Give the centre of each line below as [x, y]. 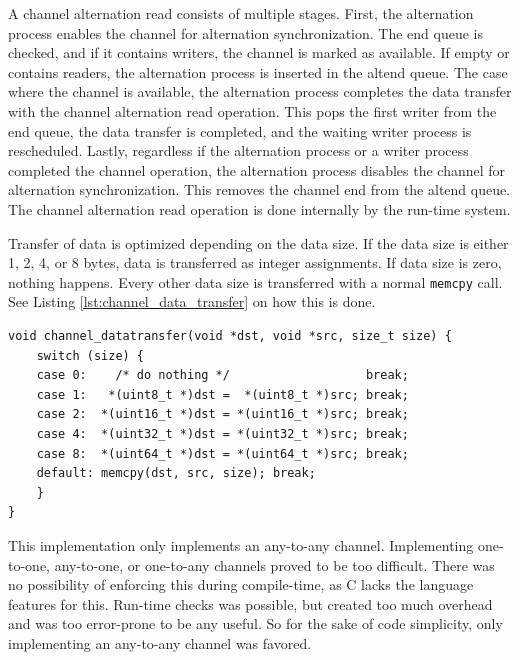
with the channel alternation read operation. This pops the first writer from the [252, 110]
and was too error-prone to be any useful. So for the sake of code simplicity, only [255, 623]
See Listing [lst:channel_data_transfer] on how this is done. [192, 301]
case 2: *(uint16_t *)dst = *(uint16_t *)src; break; [222, 414]
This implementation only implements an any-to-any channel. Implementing [241, 544]
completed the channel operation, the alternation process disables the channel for [257, 169]
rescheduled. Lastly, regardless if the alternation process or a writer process [238, 150]
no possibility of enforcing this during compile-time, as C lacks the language [241, 584]
